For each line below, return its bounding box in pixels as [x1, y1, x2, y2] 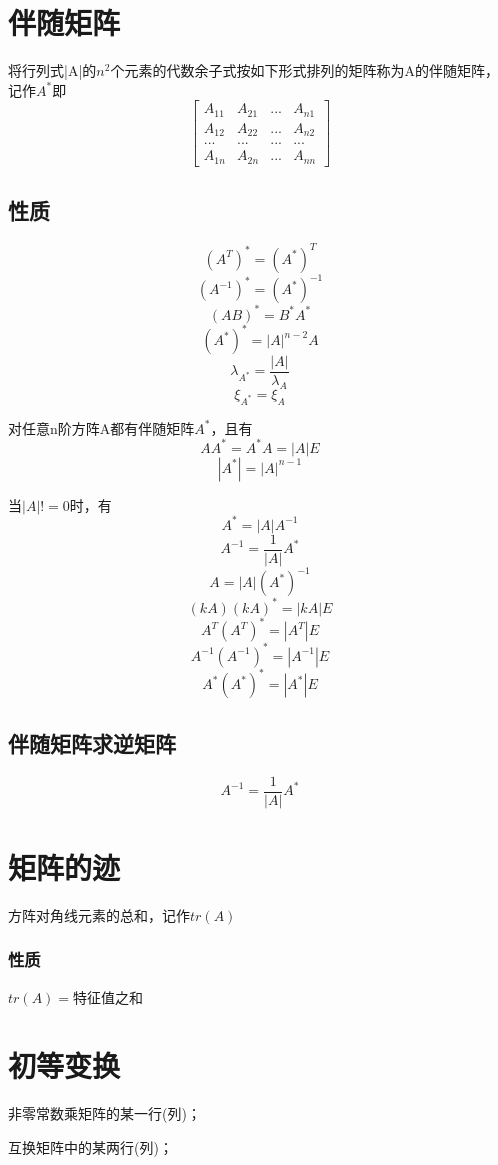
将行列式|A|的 [8, 60, 97, 81]
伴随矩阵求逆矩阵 [8, 727, 176, 758]
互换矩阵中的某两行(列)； [8, 1136, 173, 1157]
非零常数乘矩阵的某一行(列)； [8, 1103, 201, 1124]
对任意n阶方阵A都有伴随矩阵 [8, 417, 195, 438]
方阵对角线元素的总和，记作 [8, 904, 190, 925]
